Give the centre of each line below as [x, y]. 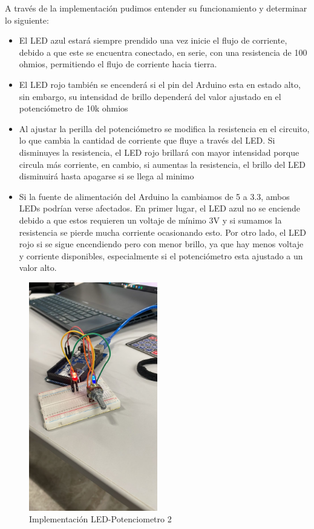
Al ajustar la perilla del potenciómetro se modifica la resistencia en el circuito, [164, 128]
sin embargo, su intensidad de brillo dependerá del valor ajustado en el [150, 96]
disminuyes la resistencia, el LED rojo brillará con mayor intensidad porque [159, 152]
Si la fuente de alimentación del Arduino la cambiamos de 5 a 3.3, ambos [154, 196]
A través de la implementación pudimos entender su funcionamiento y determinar [156, 8]
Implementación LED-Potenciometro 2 [100, 519]
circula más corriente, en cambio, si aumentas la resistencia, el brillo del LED [162, 164]
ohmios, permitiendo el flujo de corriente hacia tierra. [118, 64]
